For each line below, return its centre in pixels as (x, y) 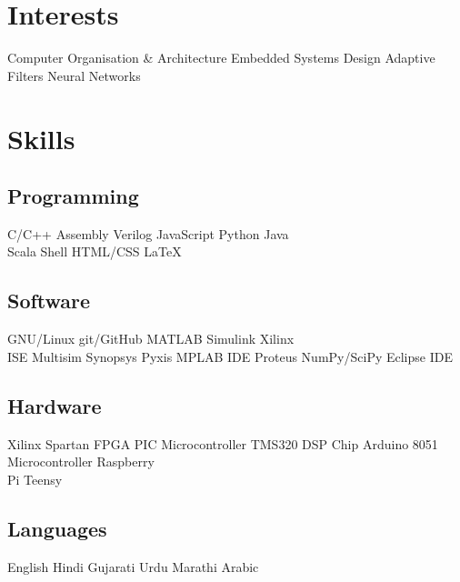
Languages (57, 528)
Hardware (55, 405)
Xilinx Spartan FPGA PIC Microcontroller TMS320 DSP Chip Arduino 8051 (223, 443)
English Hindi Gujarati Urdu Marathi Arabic (133, 566)
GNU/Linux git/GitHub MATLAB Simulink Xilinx (151, 339)
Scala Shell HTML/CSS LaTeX (95, 251)
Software (49, 301)
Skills (41, 138)
